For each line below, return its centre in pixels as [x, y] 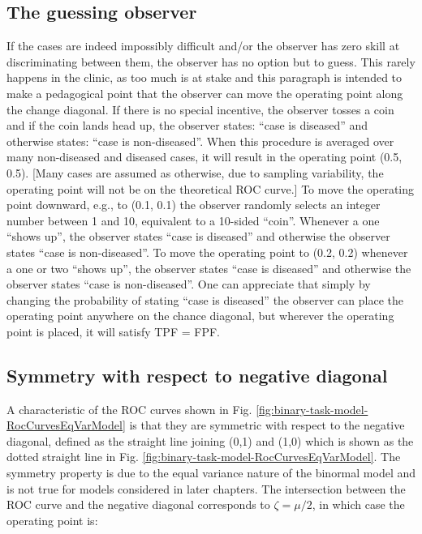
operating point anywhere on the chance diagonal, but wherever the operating [200, 316]
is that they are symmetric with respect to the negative [267, 425]
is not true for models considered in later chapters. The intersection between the [206, 488]
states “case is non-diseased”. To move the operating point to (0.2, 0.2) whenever [207, 252]
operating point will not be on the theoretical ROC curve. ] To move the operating [211, 188]
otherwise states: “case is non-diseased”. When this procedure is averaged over [200, 141]
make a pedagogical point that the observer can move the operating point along [205, 93]
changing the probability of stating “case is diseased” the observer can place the [205, 299]
